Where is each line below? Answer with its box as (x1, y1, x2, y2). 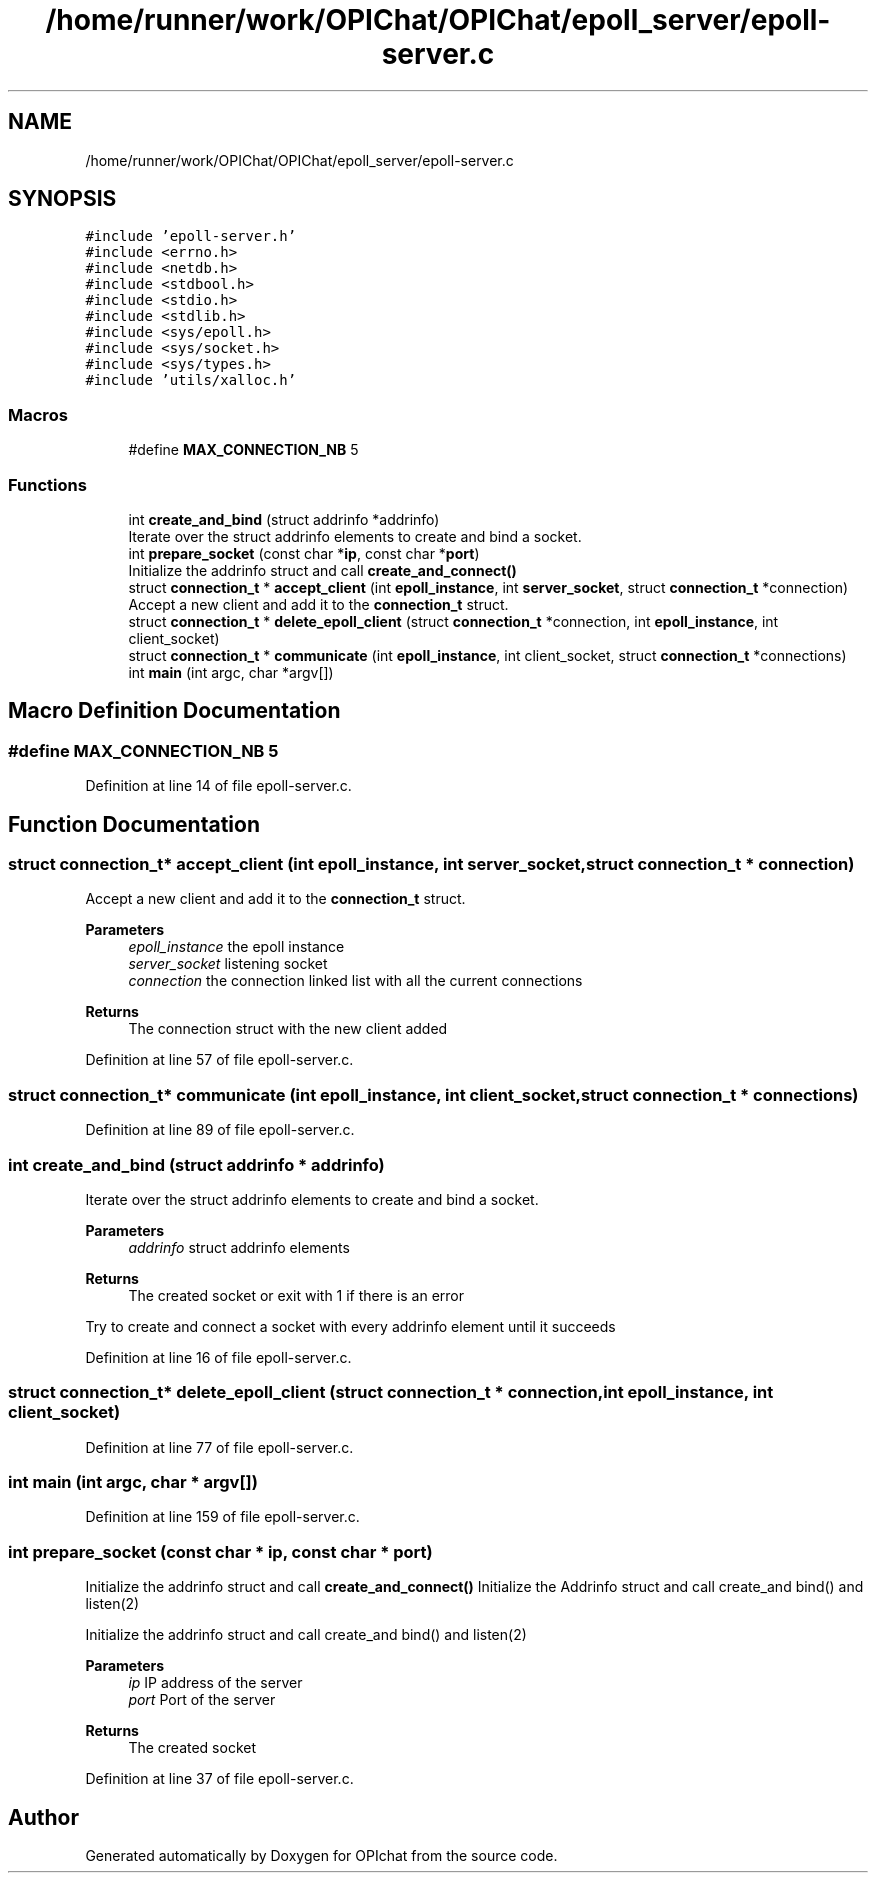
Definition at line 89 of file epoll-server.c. (85, 1121, 355, 1139)
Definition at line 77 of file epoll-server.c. (85, 1438, 354, 1456)
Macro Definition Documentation (8, 698, 341, 724)
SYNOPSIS (8, 186, 117, 212)
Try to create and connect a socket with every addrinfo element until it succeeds (85, 1317, 616, 1335)
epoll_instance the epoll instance (128, 938, 345, 956)
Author (8, 1804, 79, 1830)
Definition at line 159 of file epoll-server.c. (85, 1508, 360, 1526)
